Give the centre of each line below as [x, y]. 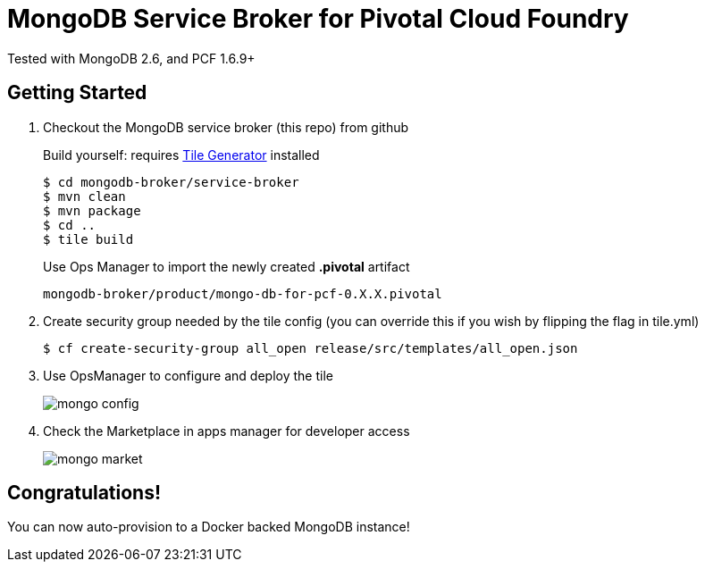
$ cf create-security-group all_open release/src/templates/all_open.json [311, 348]
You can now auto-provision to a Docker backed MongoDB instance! [209, 527]
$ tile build [88, 239]
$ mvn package [92, 210]
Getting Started [77, 93]
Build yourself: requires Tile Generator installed [181, 155]
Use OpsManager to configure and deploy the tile [188, 375]
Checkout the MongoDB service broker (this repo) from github [226, 127]
